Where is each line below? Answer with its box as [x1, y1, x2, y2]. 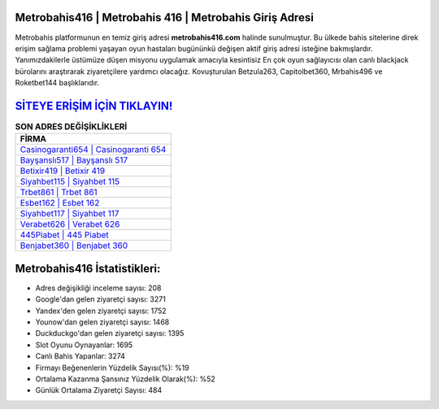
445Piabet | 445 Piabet [20, 229, 109, 241]
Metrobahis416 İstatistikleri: [15, 261, 161, 276]
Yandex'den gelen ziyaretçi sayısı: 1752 [35, 306, 167, 315]
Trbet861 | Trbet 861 [20, 187, 98, 198]
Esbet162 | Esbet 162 [20, 198, 100, 209]
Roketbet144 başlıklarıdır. [15, 78, 100, 88]
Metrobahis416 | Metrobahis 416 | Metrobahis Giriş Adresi [15, 11, 315, 24]
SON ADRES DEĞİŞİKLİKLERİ [15, 121, 128, 133]
